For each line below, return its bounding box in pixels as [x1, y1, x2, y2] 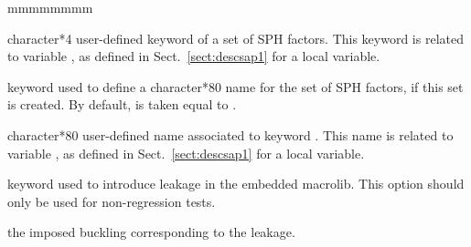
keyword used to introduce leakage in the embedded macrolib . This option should [7, 174, 465, 193]
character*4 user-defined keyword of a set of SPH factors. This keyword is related [7, 28, 464, 47]
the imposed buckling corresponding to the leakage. [7, 222, 295, 242]
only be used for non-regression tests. [7, 191, 216, 211]
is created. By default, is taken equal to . [7, 95, 237, 114]
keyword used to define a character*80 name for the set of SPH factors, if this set [7, 77, 464, 96]
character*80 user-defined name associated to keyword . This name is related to [7, 125, 454, 144]
